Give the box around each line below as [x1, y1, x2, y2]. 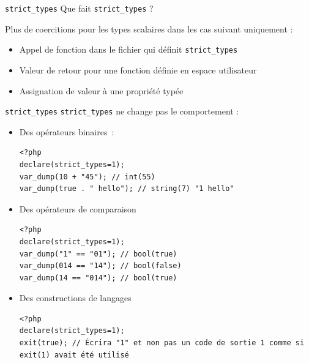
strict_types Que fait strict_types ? [5, 2, 154, 14]
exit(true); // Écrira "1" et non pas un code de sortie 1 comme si [19, 339, 305, 348]
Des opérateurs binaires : [19, 125, 114, 138]
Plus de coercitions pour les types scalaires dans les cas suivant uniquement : [5, 22, 293, 35]
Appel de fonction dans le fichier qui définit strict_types [19, 43, 238, 56]
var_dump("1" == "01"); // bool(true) [19, 249, 177, 258]
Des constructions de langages [19, 291, 132, 304]
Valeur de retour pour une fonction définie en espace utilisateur [19, 63, 257, 76]
